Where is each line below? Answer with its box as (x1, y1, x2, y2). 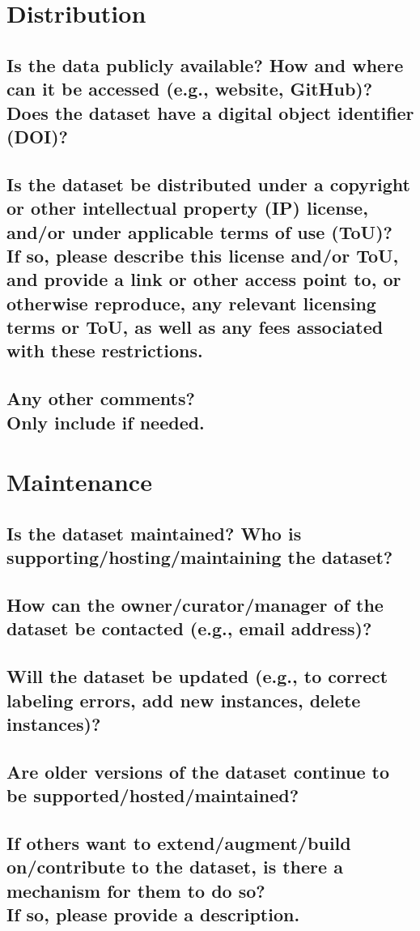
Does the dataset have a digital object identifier (6, 100, 414, 125)
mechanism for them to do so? (6, 878, 265, 903)
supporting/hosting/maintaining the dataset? (6, 545, 393, 570)
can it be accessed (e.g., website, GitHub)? (6, 76, 373, 101)
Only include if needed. (6, 409, 205, 434)
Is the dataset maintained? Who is (6, 520, 302, 545)
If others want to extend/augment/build (6, 830, 351, 855)
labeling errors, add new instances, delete (6, 687, 361, 712)
